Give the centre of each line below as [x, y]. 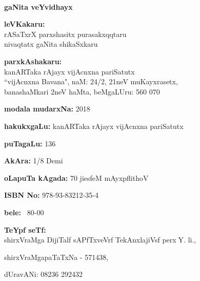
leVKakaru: [25, 24]
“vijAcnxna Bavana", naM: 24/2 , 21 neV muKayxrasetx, [91, 81]
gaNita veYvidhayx [38, 6]
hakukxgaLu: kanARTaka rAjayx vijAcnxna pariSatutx [94, 126]
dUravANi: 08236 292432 [43, 274]
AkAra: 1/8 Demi [34, 161]
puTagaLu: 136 [30, 143]
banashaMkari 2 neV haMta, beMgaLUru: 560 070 [82, 91]
